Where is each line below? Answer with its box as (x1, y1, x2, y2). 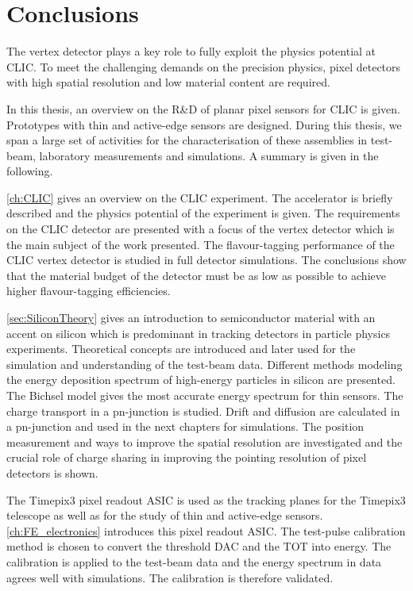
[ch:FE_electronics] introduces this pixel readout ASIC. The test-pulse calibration (6, 522, 406, 539)
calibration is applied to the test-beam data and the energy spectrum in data (6, 553, 382, 570)
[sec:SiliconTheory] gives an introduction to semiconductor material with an (6, 309, 376, 326)
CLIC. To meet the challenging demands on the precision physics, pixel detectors (6, 58, 401, 75)
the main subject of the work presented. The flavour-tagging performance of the (6, 236, 395, 252)
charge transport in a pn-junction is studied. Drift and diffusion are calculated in (6, 402, 400, 419)
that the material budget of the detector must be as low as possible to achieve (6, 267, 386, 283)
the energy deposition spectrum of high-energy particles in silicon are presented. (6, 371, 396, 388)
